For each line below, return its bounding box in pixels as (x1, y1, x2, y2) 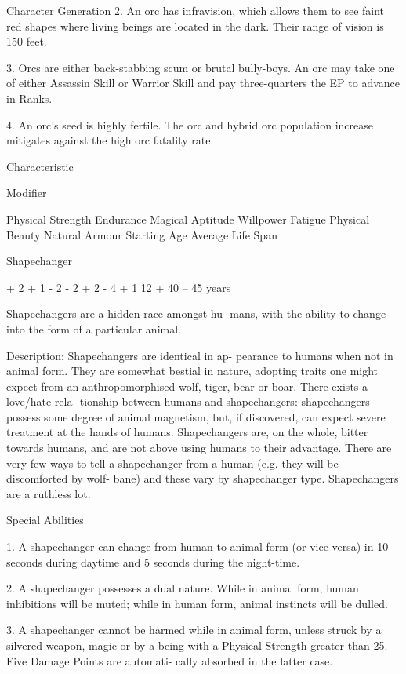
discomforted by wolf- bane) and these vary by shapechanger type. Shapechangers (6, 470, 399, 486)
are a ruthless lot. (6, 485, 91, 501)
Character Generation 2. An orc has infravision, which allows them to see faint (6, 2, 385, 18)
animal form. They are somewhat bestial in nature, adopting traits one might (6, 363, 379, 379)
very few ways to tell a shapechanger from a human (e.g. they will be (6, 454, 339, 471)
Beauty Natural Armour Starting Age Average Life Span (6, 226, 277, 242)
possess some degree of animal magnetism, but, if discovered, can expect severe (6, 408, 386, 424)
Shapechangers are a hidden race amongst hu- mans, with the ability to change (6, 305, 386, 322)
